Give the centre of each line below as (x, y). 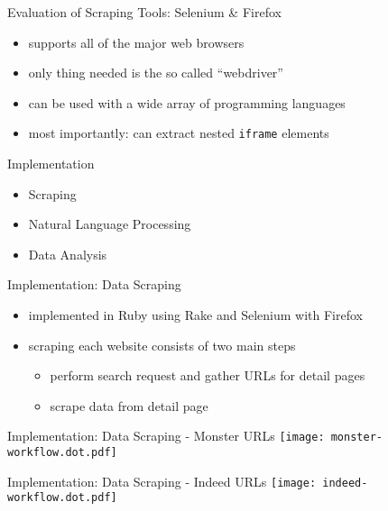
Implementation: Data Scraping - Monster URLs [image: (166, 436)
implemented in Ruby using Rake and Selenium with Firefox (195, 315)
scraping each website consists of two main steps (162, 345)
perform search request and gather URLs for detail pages (208, 375)
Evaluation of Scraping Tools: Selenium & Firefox (144, 12)
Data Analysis (68, 254)
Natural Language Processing (110, 224)
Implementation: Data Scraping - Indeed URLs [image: (162, 481)
